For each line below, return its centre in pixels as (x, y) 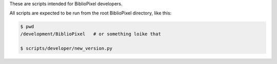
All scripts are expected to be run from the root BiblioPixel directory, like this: (91, 13)
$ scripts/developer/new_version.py (66, 48)
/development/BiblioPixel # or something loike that (91, 34)
